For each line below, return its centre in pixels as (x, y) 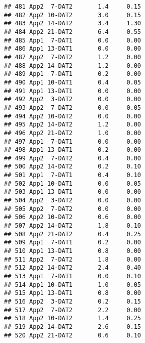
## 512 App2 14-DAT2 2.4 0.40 (73, 268)
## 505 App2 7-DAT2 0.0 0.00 (73, 209)
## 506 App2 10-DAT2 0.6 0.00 (73, 217)
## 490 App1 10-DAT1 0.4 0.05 (73, 82)
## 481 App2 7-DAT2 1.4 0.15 (73, 7)
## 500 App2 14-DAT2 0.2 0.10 (73, 167)
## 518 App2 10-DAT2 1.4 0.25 (73, 318)
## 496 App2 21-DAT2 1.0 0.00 (73, 133)
